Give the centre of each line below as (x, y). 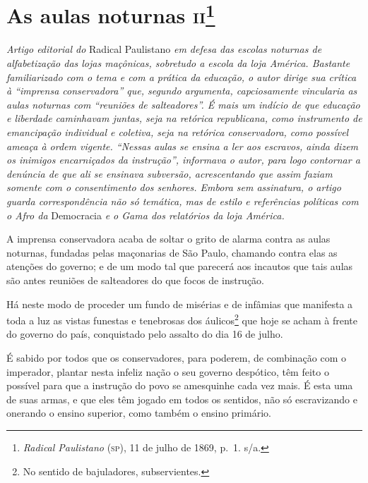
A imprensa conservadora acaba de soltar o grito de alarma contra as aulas (168, 239)
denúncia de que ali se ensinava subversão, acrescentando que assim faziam (170, 173)
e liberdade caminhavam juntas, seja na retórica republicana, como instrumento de (184, 118)
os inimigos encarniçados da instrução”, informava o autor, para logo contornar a (183, 160)
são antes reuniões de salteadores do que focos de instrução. (136, 280)
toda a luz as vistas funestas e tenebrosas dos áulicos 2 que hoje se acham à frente (182, 319)
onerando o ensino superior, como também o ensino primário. (139, 413)
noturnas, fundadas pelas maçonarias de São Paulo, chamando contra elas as (172, 252)
